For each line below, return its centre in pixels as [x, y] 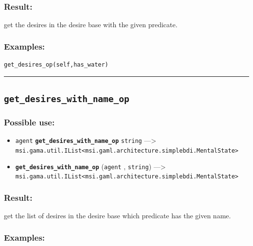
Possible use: [29, 122]
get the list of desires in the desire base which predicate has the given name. [117, 216]
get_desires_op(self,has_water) [56, 65]
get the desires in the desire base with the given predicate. [91, 25]
